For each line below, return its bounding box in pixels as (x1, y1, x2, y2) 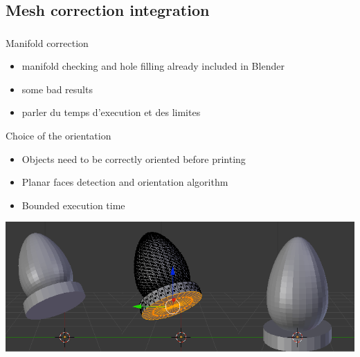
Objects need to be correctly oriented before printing (21, 151, 246, 166)
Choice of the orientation (6, 128, 111, 143)
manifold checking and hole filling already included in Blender (21, 59, 285, 73)
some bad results (21, 81, 93, 96)
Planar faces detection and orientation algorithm (21, 175, 228, 189)
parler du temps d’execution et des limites (21, 105, 201, 119)
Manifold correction (6, 35, 89, 50)
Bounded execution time (21, 197, 125, 212)
